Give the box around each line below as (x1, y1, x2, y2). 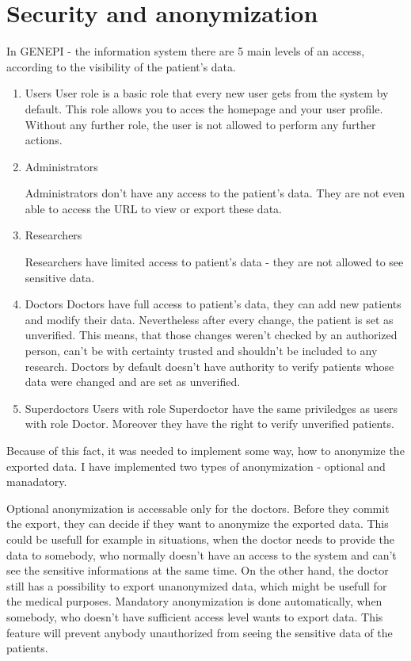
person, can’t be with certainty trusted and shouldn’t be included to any (25, 342, 378, 359)
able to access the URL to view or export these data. (25, 200, 282, 216)
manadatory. (6, 473, 67, 490)
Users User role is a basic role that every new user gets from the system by (25, 85, 389, 101)
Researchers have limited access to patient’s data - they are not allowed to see (25, 254, 404, 270)
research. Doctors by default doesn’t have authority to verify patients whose (25, 357, 394, 374)
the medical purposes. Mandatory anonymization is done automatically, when (6, 593, 382, 609)
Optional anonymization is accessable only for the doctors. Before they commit (6, 499, 390, 516)
